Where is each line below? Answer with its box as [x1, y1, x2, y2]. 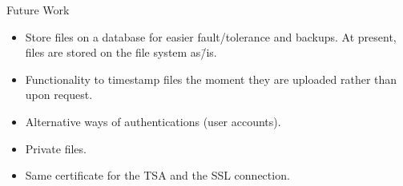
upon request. [25, 86, 93, 103]
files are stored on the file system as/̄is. [25, 44, 217, 61]
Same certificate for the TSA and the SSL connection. [25, 167, 290, 184]
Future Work [6, 2, 70, 18]
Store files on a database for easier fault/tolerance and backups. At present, [25, 28, 397, 45]
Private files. [25, 140, 87, 156]
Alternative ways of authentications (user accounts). [25, 113, 281, 129]
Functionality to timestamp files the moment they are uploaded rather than [25, 70, 397, 87]
